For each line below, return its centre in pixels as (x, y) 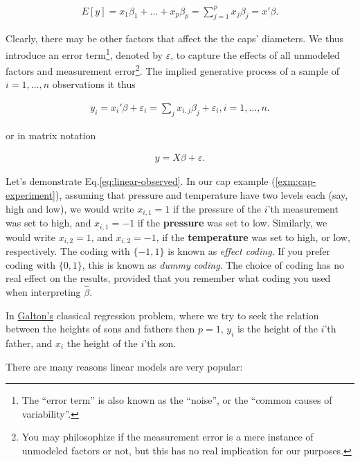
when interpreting (43, 292)
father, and (29, 343)
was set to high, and (48, 223)
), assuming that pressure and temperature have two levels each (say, (202, 195)
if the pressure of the (217, 208)
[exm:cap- (296, 181)
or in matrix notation (51, 135)
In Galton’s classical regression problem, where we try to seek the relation (162, 315)
